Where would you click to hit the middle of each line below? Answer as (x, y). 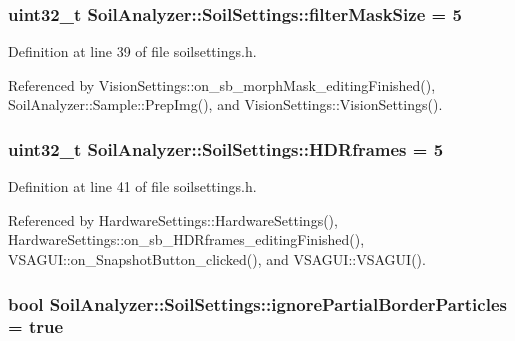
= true (36, 326)
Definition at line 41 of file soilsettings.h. (132, 186)
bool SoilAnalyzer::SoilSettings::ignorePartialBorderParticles (257, 303)
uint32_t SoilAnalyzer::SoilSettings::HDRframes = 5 (226, 148)
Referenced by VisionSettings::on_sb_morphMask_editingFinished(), (222, 84)
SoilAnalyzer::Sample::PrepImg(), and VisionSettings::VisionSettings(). (225, 104)
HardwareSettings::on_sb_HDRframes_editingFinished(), (186, 239)
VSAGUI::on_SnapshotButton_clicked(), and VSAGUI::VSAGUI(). (217, 259)
